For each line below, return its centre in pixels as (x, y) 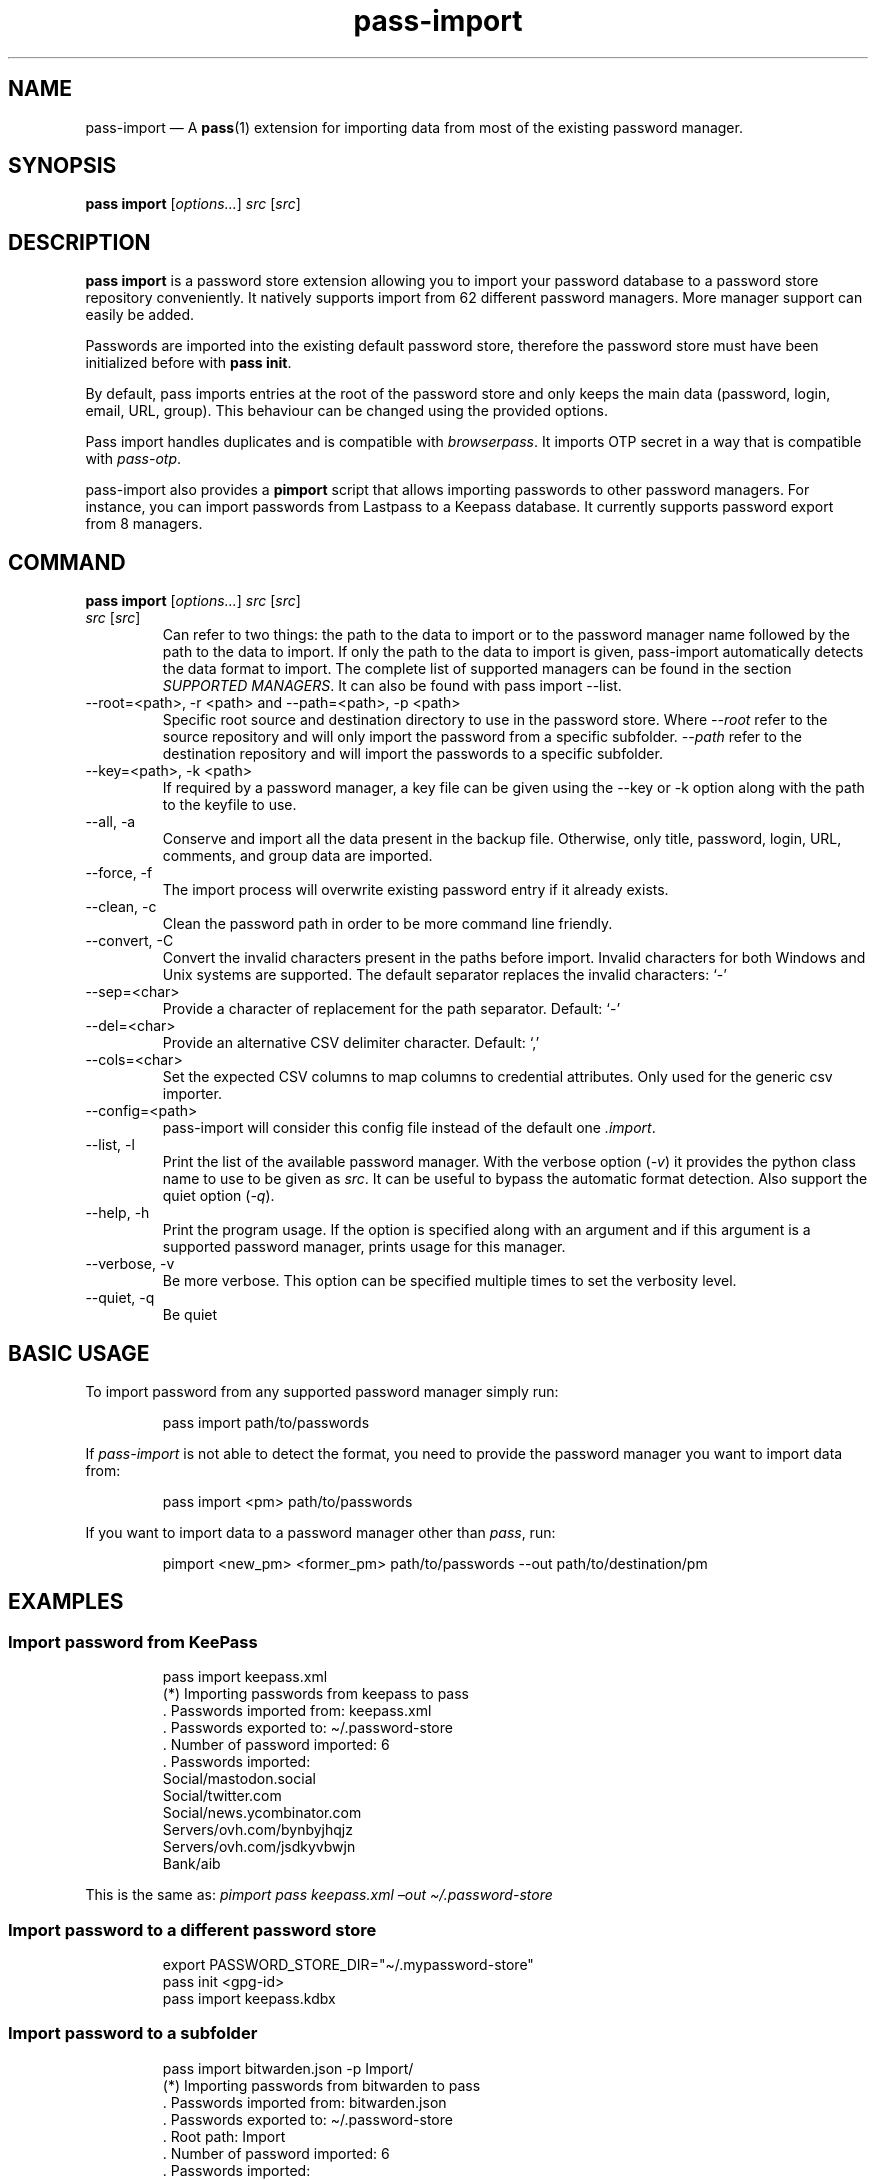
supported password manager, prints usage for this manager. (364, 1247)
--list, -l (110, 1145)
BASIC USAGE (79, 1353)
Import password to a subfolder (133, 2033)
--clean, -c (121, 907)
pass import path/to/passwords (266, 1422)
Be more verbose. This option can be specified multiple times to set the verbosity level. (449, 1281)
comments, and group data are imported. (297, 856)
